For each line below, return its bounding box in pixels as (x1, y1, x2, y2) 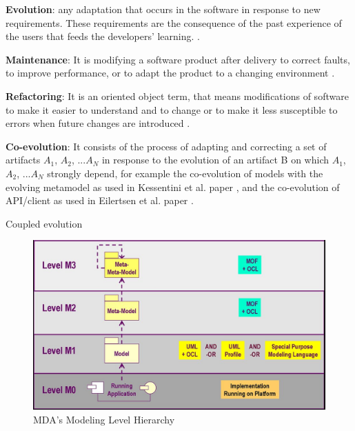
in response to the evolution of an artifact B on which (101, 152, 329, 167)
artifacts (6, 152, 41, 167)
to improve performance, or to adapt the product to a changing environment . (6, 66, 335, 80)
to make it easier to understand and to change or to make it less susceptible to (6, 102, 338, 117)
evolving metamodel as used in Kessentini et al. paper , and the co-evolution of (6, 179, 340, 194)
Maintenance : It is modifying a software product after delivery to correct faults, (6, 52, 350, 66)
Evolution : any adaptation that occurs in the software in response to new (6, 2, 321, 16)
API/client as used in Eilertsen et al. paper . (6, 193, 194, 208)
